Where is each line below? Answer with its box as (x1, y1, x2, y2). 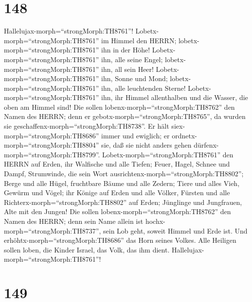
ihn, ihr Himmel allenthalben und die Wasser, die (101, 92, 248, 102)
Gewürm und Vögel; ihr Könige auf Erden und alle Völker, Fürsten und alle (4, 187, 230, 198)
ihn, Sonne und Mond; (101, 73, 168, 84)
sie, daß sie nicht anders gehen (101, 140, 192, 150)
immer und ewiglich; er (101, 130, 170, 140)
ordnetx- (172, 130, 198, 140)
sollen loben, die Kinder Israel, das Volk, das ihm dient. (4, 244, 170, 254)
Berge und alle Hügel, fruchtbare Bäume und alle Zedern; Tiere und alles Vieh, (4, 178, 240, 188)
